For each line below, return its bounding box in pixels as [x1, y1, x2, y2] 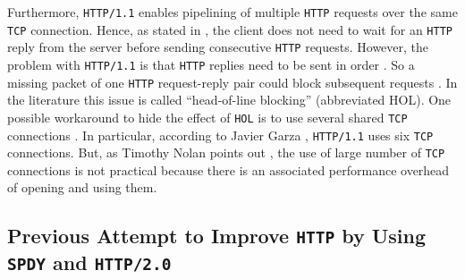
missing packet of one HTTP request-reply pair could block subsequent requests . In [7, 72, 458, 91]
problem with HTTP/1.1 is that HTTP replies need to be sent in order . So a [7, 55, 415, 73]
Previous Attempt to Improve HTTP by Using [7, 222, 427, 249]
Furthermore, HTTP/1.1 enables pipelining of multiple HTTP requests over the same [7, 3, 458, 21]
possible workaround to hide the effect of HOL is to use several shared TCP [7, 107, 408, 126]
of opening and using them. [7, 178, 157, 197]
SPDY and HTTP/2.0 [7, 249, 172, 276]
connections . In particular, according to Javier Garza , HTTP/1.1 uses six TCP [7, 125, 434, 144]
